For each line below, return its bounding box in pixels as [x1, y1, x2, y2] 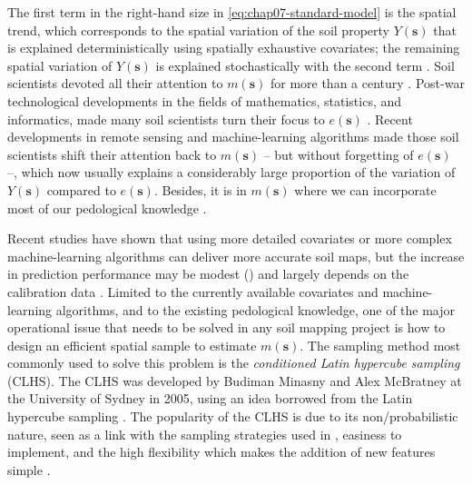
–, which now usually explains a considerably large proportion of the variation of [7, 163, 456, 182]
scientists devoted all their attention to [7, 74, 223, 93]
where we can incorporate [294, 180, 437, 199]
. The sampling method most [300, 335, 461, 354]
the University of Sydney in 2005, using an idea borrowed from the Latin [7, 389, 413, 408]
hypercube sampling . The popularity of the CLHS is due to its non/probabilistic [7, 407, 458, 426]
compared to [46, 180, 116, 199]
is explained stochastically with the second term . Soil [155, 55, 455, 74]
